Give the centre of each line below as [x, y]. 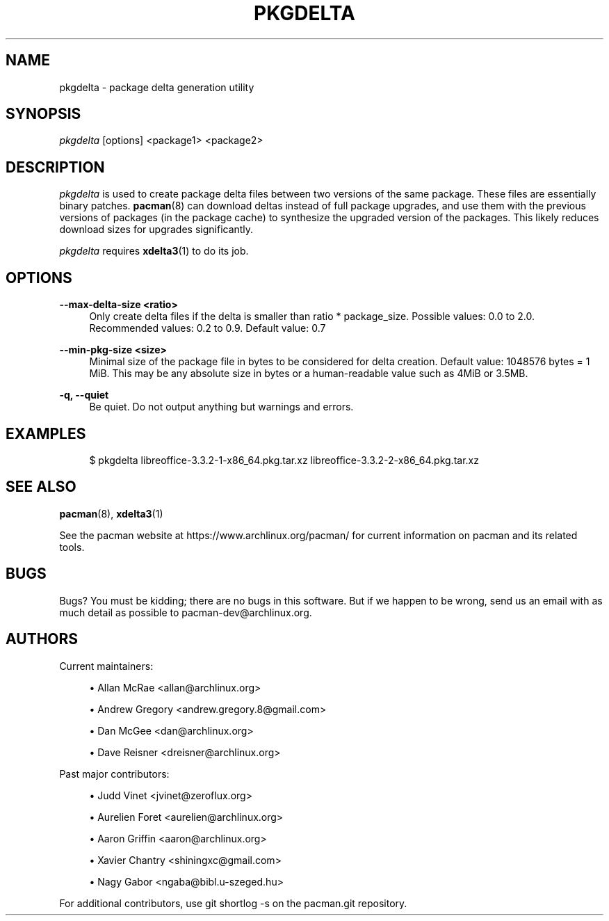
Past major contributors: [114, 774]
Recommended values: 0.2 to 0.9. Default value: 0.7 [208, 328]
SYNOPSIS [43, 114]
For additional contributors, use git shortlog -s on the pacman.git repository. [233, 903]
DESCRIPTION [55, 167]
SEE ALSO [41, 487]
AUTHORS [42, 639]
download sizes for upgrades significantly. [156, 230]
